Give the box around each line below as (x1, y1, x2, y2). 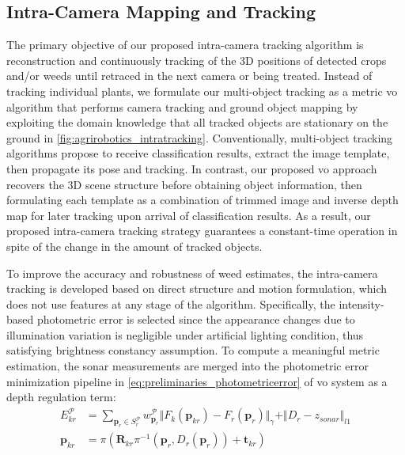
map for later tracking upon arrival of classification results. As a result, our (6, 207, 371, 223)
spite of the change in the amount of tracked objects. (6, 237, 263, 254)
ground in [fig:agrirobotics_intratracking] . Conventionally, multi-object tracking (6, 129, 393, 146)
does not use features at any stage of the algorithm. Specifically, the (6, 295, 335, 312)
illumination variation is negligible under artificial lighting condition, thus (6, 326, 364, 343)
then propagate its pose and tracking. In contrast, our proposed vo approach (6, 160, 377, 176)
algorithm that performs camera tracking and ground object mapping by (6, 98, 358, 115)
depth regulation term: (6, 389, 116, 405)
